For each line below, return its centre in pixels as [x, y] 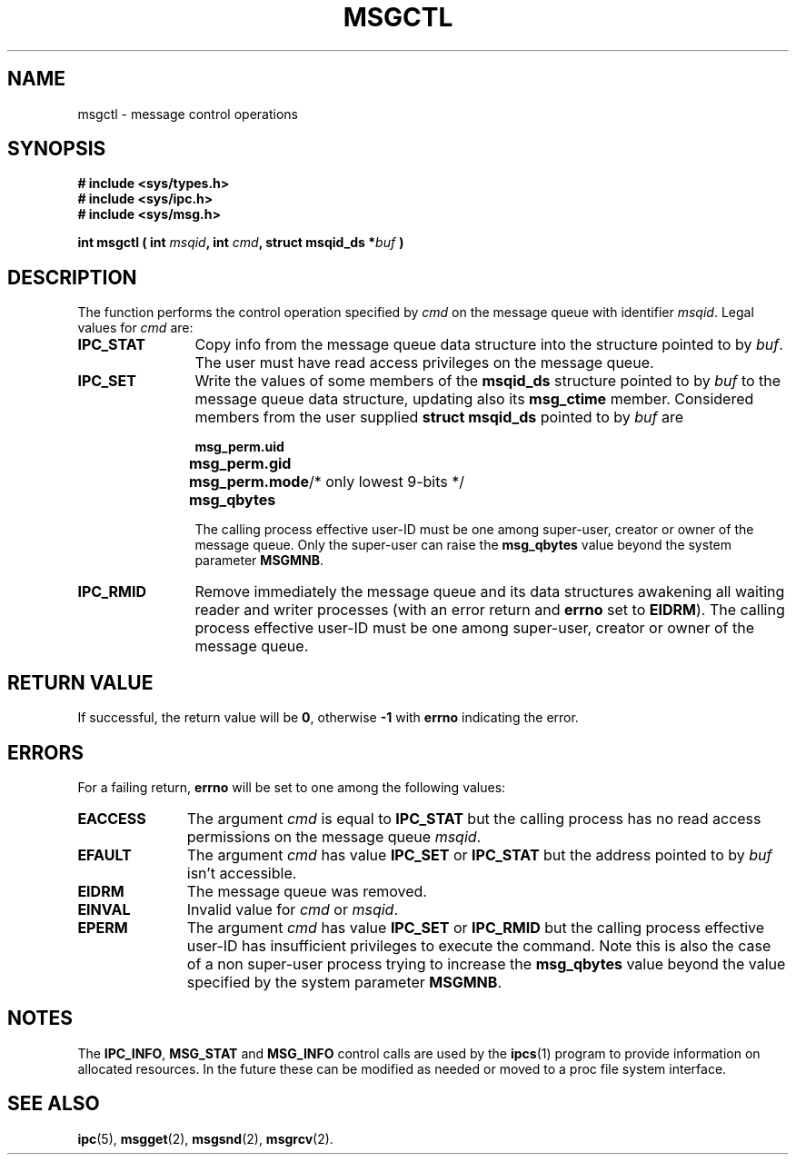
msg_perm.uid [239, 447]
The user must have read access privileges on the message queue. [424, 363]
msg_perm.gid [240, 464]
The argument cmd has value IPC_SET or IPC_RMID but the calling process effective [476, 927]
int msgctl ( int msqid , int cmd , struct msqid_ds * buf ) [241, 243]
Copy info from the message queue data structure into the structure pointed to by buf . [489, 345]
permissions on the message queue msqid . [334, 836]
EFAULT [104, 854]
